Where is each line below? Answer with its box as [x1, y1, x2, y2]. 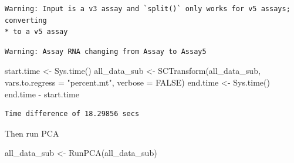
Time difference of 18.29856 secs [5, 110, 140, 118]
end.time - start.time [5, 87, 79, 100]
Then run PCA [5, 127, 59, 139]
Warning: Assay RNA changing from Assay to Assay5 [5, 47, 207, 56]
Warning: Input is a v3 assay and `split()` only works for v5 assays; [5, 5, 290, 13]
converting [5, 16, 47, 25]
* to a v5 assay [5, 28, 68, 36]
